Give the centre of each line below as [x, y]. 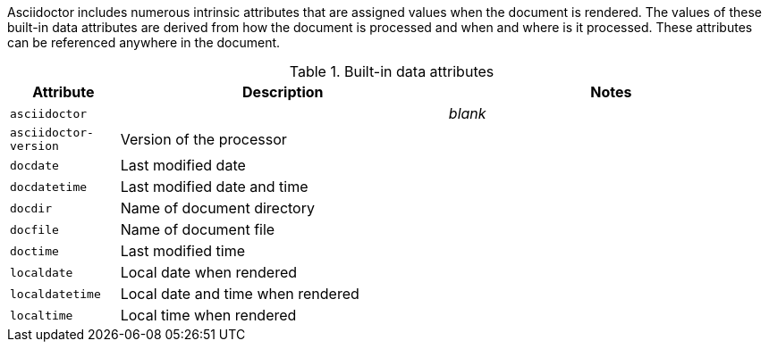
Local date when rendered [209, 272]
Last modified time [183, 251]
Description [283, 92]
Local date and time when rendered [240, 294]
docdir [31, 208]
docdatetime [49, 187]
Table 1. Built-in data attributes [392, 71]
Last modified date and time [214, 187]
